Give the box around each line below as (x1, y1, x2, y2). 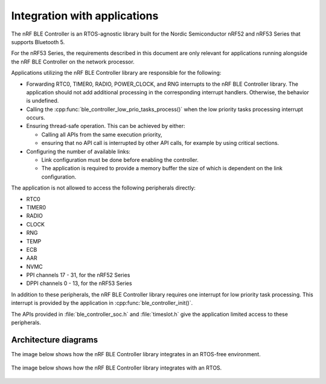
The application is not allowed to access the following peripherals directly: (11, 184, 196, 191)
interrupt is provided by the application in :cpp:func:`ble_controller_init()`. (11, 299, 193, 307)
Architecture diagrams (11, 334, 98, 345)
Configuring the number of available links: (26, 148, 131, 155)
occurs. (26, 114, 45, 121)
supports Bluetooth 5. (11, 38, 65, 45)
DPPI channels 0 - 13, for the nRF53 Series (26, 280, 132, 287)
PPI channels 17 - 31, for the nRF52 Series (26, 272, 130, 279)
